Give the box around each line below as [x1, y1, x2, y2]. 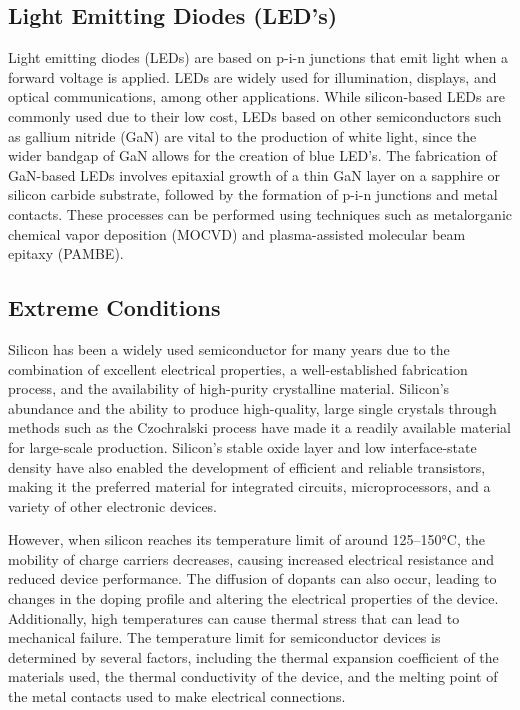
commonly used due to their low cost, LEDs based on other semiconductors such [8, 105, 502, 126]
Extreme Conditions [8, 292, 221, 323]
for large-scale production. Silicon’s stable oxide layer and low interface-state [8, 436, 477, 457]
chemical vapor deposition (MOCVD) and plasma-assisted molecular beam [8, 223, 466, 244]
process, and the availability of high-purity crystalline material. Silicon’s [8, 378, 450, 399]
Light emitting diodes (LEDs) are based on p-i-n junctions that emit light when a [8, 47, 509, 68]
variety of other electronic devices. [8, 495, 218, 516]
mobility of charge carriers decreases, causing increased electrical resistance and [8, 548, 495, 569]
